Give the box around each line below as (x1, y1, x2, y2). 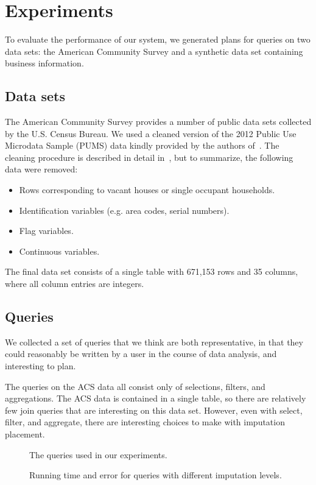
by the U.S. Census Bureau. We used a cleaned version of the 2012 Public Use (5, 127, 297, 140)
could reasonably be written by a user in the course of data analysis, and (5, 347, 277, 360)
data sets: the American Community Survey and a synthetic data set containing (5, 44, 303, 57)
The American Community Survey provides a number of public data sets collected (5, 115, 312, 128)
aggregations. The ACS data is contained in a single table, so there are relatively (5, 392, 306, 405)
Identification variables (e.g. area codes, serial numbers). (19, 204, 230, 216)
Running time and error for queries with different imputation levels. (29, 469, 282, 481)
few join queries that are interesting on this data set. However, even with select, (5, 403, 303, 416)
